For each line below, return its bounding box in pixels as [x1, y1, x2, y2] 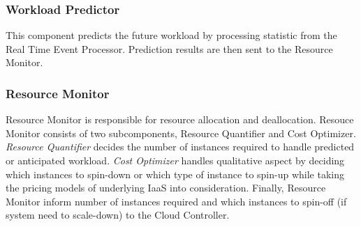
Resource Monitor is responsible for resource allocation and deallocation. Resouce [6, 112, 354, 127]
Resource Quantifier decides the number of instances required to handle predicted [6, 139, 355, 154]
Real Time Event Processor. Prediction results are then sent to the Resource [6, 41, 333, 56]
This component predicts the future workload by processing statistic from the [6, 28, 337, 42]
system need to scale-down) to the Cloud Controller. [6, 208, 230, 222]
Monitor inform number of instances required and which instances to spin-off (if [6, 194, 347, 208]
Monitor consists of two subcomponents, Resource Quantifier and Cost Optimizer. [6, 125, 356, 140]
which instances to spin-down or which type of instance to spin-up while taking [6, 166, 344, 181]
